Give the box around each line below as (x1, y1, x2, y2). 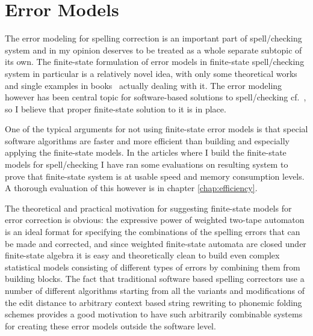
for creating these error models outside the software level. (5, 319, 216, 332)
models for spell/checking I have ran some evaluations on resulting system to (5, 158, 288, 171)
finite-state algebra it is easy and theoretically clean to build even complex (5, 249, 280, 261)
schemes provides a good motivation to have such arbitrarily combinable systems (5, 308, 303, 320)
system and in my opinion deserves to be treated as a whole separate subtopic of (5, 43, 302, 56)
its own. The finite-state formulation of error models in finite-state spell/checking (5, 55, 305, 68)
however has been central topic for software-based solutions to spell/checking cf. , (5, 91, 306, 103)
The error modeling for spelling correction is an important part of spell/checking (5, 32, 302, 44)
